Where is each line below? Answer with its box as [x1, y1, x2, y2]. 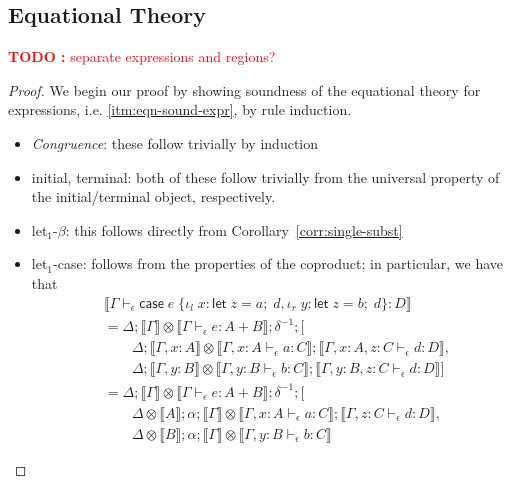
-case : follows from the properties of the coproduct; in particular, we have [53, 253, 504, 274]
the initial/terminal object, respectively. [31, 186, 276, 207]
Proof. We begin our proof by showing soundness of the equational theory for [8, 79, 481, 100]
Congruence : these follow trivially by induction [31, 132, 319, 153]
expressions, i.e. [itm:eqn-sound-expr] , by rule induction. [8, 99, 352, 120]
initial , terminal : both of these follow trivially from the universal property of [31, 166, 500, 187]
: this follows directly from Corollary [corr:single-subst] [65, 219, 403, 240]
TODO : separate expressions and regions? [8, 46, 276, 67]
